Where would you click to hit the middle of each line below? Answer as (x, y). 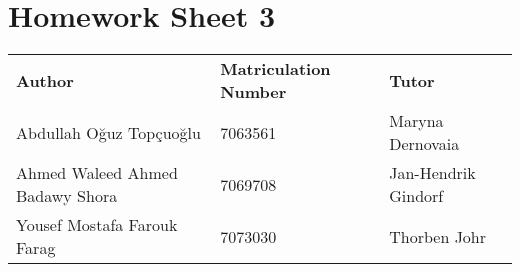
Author (45, 80)
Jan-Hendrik (432, 173)
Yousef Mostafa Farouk (97, 225)
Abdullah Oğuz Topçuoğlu (108, 132)
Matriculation (275, 69)
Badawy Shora (67, 196)
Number (253, 92)
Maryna (416, 121)
